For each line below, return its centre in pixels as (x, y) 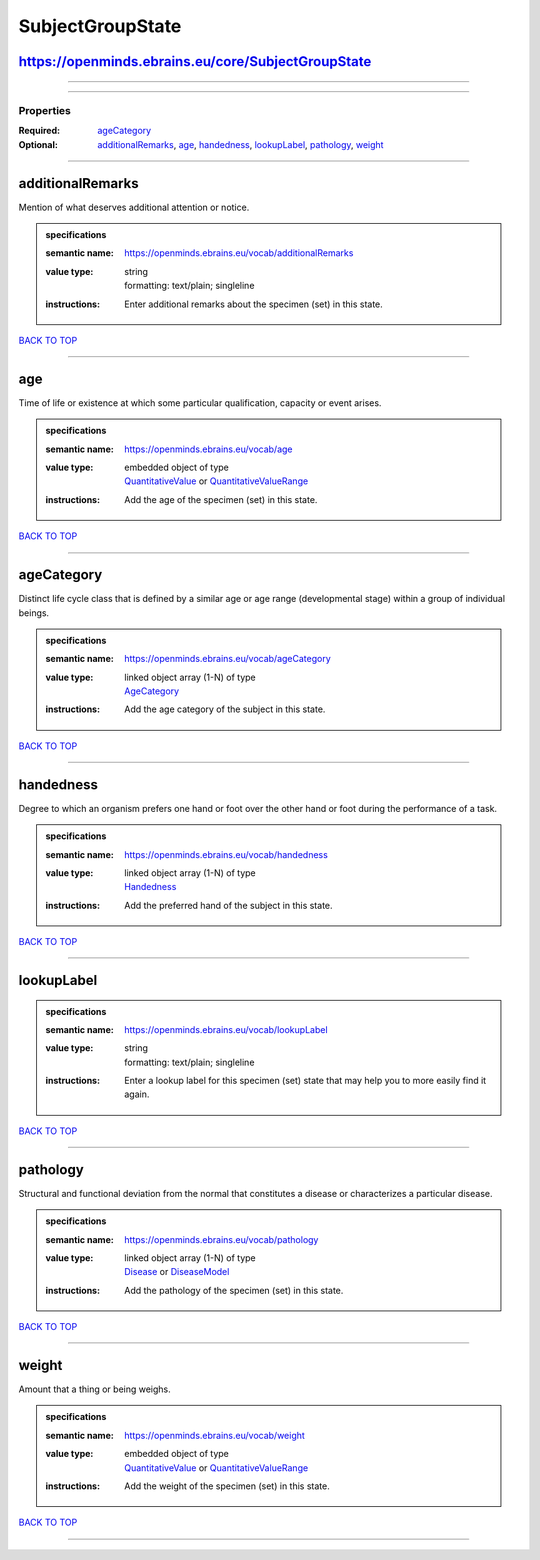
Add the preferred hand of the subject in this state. (229, 905)
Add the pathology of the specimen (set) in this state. (234, 1290)
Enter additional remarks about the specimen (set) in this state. (254, 304)
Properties (45, 110)
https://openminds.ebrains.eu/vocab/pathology (221, 1239)
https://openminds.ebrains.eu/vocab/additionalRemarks (239, 253)
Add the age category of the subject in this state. (225, 709)
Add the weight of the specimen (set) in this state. (227, 1486)
